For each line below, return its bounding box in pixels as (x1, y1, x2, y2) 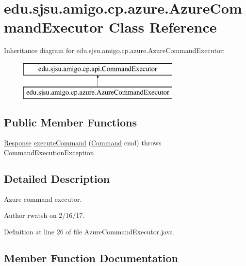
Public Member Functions (4, 115, 137, 130)
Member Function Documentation (4, 250, 179, 265)
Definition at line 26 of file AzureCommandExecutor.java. (4, 226, 175, 236)
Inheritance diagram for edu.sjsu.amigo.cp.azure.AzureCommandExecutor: (4, 45, 225, 55)
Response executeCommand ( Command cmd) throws (4, 138, 162, 148)
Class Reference (108, 17, 217, 37)
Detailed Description (4, 171, 110, 186)
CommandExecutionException (4, 147, 94, 157)
